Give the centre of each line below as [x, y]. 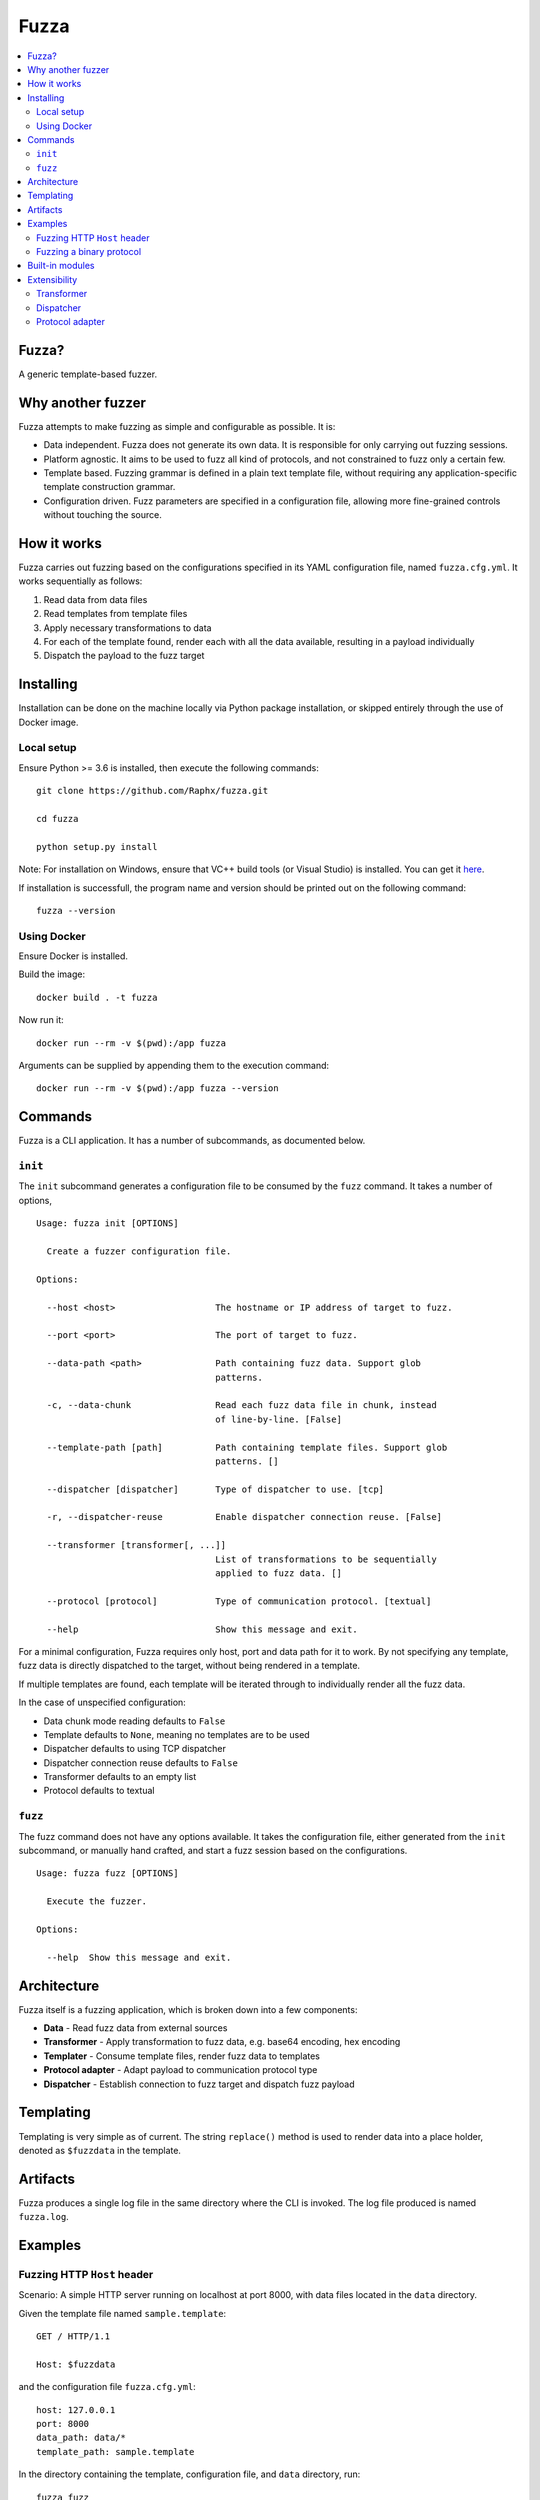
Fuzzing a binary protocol [89, 252]
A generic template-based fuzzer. [88, 374]
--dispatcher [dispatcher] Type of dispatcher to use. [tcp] [215, 1489]
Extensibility [52, 279]
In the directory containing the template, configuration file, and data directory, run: [189, 2474]
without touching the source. [102, 515]
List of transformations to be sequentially [326, 1559]
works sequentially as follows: [80, 581]
